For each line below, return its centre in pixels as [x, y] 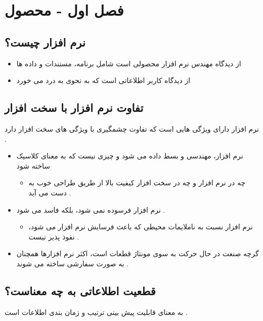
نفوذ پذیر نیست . [54, 236]
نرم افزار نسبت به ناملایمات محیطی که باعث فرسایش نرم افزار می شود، [141, 227]
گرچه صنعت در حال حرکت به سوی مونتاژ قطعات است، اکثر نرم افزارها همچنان [138, 253]
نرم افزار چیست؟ [45, 42]
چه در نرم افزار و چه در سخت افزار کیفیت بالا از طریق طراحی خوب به [137, 183]
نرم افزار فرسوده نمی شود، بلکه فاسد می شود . [91, 209]
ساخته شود [33, 165]
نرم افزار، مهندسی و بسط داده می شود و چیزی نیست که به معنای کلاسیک [130, 156]
